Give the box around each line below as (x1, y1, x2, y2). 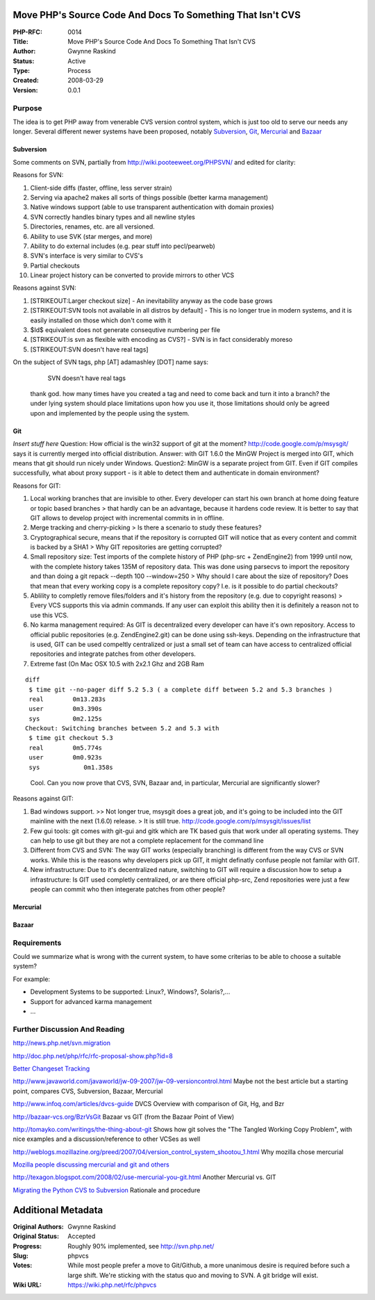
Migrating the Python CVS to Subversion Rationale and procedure (12, 1185, 201, 1194)
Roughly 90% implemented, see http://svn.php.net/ (67, 1242, 215, 1250)
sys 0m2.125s (28, 714, 103, 723)
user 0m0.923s (28, 754, 103, 762)
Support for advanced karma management (30, 997, 152, 1005)
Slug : (12, 1251, 29, 1260)
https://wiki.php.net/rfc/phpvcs (67, 1281, 157, 1289)
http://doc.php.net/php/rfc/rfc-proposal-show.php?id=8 (12, 1051, 173, 1060)
